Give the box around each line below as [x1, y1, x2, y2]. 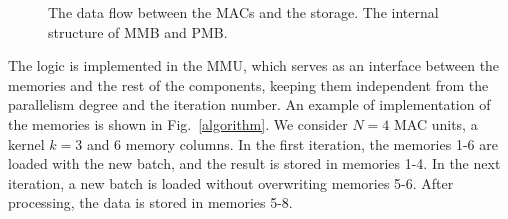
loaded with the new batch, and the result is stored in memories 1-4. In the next [8, 153, 501, 174]
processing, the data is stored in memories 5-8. [8, 192, 293, 213]
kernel [8, 133, 45, 154]
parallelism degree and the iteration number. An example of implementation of [8, 94, 491, 115]
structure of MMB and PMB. [48, 21, 228, 42]
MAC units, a [393, 113, 478, 134]
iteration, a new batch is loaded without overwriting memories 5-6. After [8, 172, 454, 193]
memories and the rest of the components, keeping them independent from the [8, 74, 489, 95]
